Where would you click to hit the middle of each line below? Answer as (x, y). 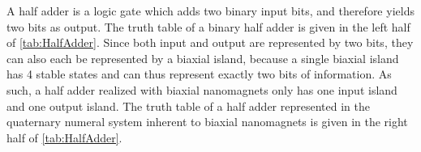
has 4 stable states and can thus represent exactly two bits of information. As (199, 74)
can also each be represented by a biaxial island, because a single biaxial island (203, 58)
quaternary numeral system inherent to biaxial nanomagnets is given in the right (207, 122)
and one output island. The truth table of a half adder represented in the (188, 106)
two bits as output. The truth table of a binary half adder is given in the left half (208, 26)
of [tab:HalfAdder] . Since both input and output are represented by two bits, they (210, 42)
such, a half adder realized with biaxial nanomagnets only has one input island (202, 89)
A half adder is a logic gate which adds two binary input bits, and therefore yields (210, 11)
